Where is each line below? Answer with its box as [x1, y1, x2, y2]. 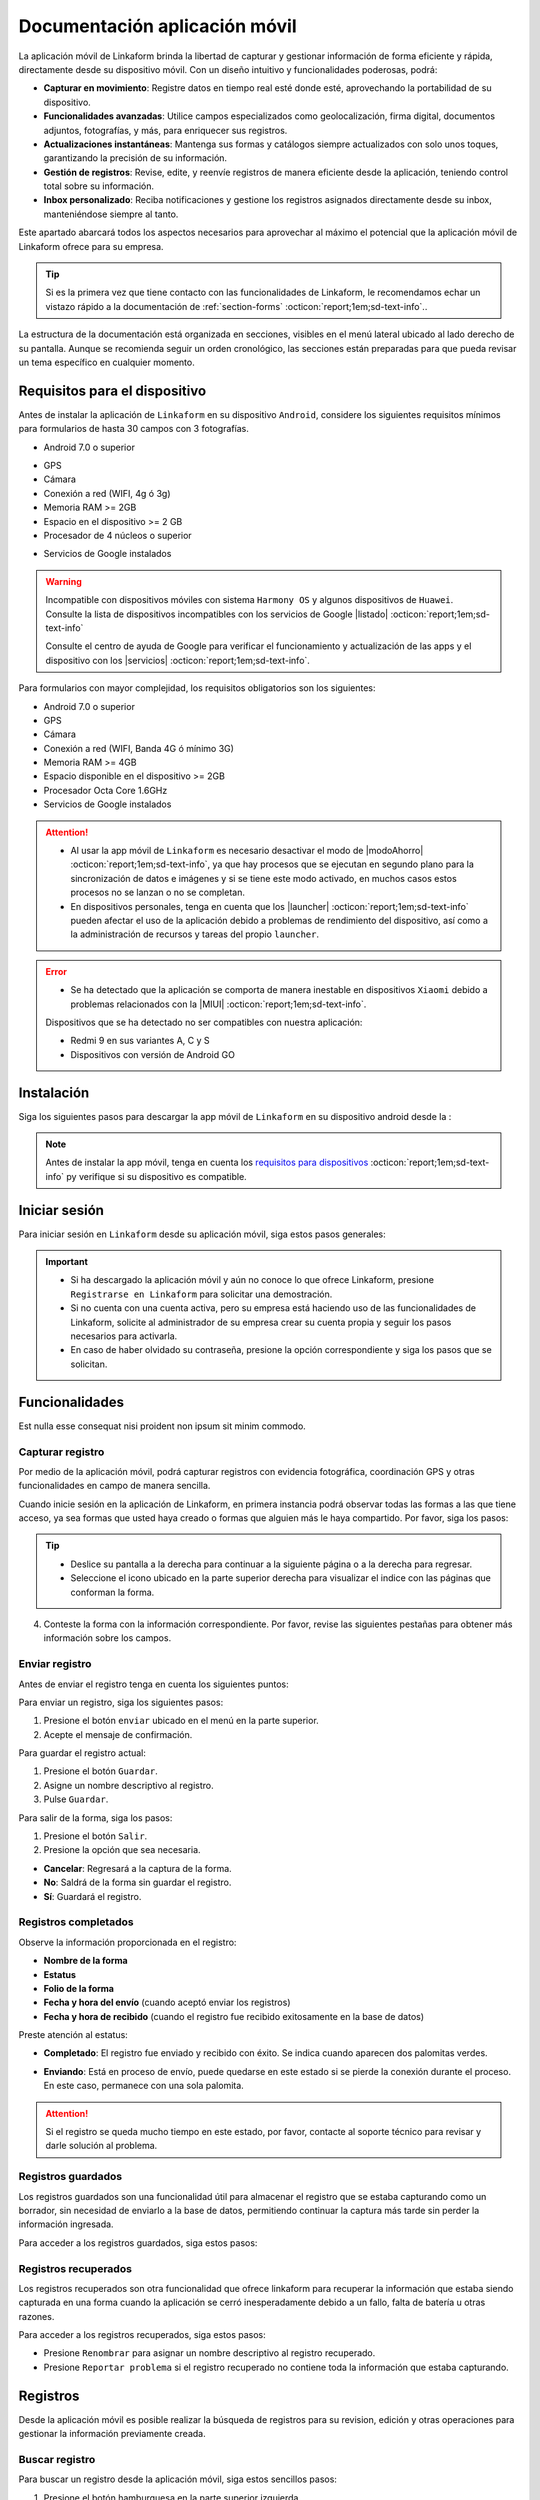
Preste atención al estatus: [18, 2029, 129, 2041]
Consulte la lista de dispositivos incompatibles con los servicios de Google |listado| [45, 608, 389, 620]
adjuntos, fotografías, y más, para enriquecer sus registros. [43, 124, 288, 136]
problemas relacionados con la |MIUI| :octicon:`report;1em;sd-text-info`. [70, 998, 367, 1010]
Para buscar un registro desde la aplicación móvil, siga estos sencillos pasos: [18, 2473, 337, 2485]
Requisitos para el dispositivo [18, 382, 207, 399]
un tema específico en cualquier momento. [18, 356, 195, 368]
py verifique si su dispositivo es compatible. [66, 1170, 247, 1182]
